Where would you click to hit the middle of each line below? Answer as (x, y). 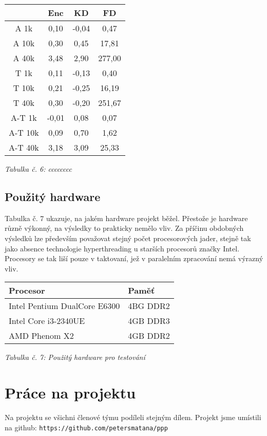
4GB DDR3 (149, 321)
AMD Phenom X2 (41, 336)
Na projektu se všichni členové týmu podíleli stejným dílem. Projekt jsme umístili (133, 417)
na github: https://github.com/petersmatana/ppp (86, 427)
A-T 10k (24, 132)
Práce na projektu (70, 393)
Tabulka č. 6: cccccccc (38, 169)
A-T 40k (24, 147)
